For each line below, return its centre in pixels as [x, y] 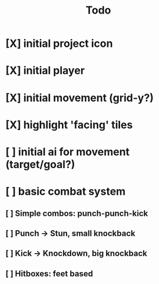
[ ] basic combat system [66, 191]
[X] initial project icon [59, 43]
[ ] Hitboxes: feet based [49, 274]
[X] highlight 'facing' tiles [69, 125]
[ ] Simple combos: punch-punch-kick [77, 213]
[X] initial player [45, 71]
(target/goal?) [40, 164]
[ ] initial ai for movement [68, 152]
